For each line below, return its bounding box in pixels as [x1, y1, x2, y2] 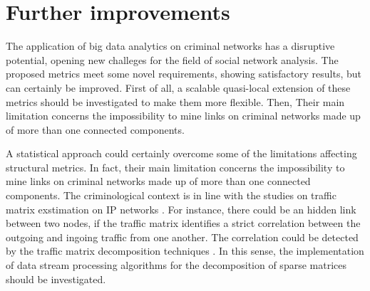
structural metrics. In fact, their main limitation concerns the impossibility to [6, 159, 345, 174]
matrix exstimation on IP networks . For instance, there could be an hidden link [6, 201, 356, 216]
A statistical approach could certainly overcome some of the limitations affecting [6, 146, 357, 161]
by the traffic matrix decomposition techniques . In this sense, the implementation [6, 243, 364, 258]
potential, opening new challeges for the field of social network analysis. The [6, 52, 339, 67]
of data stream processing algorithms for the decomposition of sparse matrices [6, 258, 346, 273]
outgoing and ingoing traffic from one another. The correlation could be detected [6, 229, 359, 244]
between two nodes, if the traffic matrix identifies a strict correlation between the [6, 216, 361, 231]
